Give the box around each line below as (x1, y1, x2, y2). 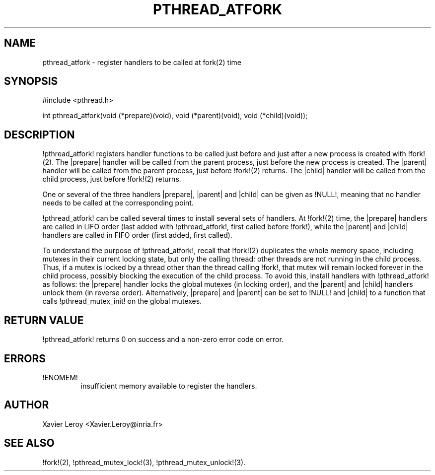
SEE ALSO (4, 437, 55, 450)
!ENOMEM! (42, 373, 78, 382)
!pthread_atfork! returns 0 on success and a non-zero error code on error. (42, 335, 284, 344)
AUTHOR (4, 399, 49, 411)
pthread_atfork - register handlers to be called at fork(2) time (42, 58, 241, 67)
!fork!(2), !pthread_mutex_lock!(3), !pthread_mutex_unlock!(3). (42, 458, 246, 467)
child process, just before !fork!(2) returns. (42, 175, 181, 184)
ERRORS (4, 352, 46, 365)
